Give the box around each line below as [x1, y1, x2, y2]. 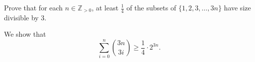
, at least [91, 2, 119, 12]
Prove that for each [4, 2, 63, 12]
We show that [4, 29, 46, 39]
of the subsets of [126, 2, 176, 12]
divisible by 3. [4, 12, 47, 22]
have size [224, 2, 251, 12]
